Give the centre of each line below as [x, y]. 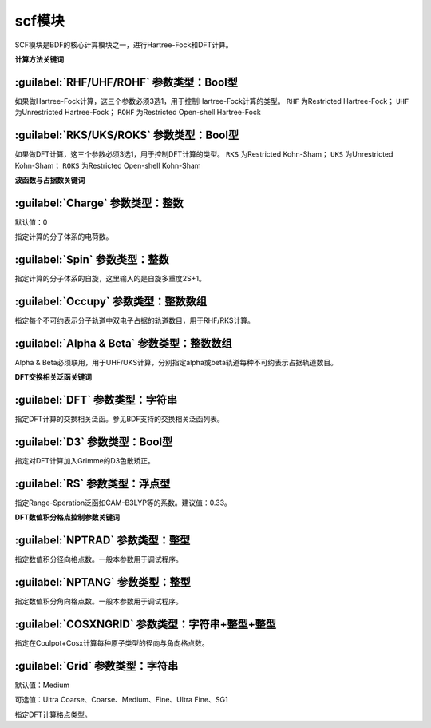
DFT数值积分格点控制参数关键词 [67, 517]
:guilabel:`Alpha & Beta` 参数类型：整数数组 [124, 343]
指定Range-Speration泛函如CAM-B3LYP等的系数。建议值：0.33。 [123, 503]
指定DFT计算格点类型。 [53, 714]
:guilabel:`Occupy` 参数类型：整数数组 [111, 301]
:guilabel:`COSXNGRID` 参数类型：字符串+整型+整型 [146, 625]
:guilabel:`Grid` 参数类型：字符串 [97, 666]
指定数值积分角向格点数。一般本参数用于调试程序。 [99, 601]
